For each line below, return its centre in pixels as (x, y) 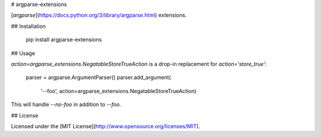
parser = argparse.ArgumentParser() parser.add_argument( (98, 78)
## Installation (28, 26)
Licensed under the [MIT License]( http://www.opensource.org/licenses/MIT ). (106, 126)
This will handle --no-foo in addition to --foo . (66, 104)
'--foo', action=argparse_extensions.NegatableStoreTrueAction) (119, 91)
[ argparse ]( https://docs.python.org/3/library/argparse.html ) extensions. (99, 15)
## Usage (23, 53)
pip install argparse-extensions (64, 40)
